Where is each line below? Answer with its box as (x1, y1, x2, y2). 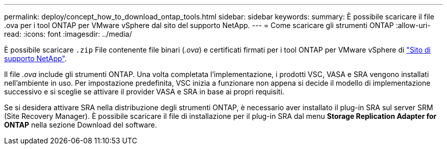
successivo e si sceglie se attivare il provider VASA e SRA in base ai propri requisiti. (4, 87, 285, 96)
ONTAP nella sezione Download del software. (4, 120, 157, 129)
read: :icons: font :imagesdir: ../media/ (4, 30, 132, 38)
